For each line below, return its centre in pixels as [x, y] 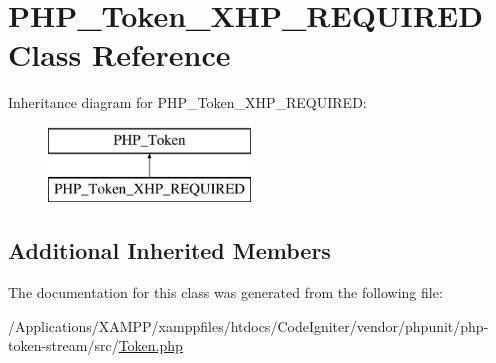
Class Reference [119, 54]
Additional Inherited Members [169, 250]
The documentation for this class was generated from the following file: [225, 292]
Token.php [150, 345]
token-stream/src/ [63, 345]
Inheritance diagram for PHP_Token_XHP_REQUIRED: [187, 102]
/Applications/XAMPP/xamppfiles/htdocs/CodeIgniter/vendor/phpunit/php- [248, 325]
